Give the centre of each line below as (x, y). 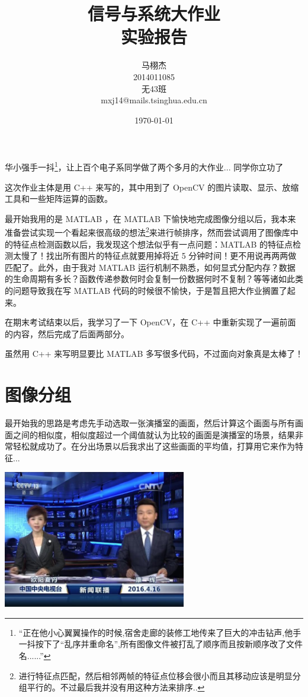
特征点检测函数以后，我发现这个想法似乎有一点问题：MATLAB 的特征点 (153, 244)
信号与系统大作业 (154, 13)
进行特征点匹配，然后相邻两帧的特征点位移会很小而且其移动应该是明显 (155, 675)
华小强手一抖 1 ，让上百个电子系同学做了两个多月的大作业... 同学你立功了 (144, 166)
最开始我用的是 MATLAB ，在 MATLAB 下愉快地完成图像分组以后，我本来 (150, 218)
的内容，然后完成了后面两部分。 (67, 333)
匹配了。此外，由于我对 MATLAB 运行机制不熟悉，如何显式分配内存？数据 (150, 267)
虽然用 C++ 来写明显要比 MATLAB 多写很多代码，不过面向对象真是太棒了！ (154, 354)
